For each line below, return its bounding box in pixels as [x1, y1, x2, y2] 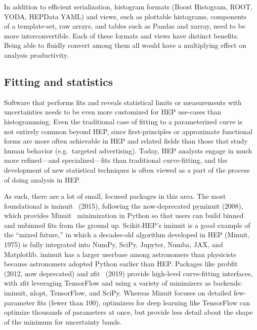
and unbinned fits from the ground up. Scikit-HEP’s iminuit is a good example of [4, 220, 251, 230]
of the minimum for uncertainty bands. [4, 316, 122, 327]
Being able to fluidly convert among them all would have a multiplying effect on [4, 40, 247, 50]
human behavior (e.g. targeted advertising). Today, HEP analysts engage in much [4, 145, 253, 155]
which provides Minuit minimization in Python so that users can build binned [4, 210, 244, 220]
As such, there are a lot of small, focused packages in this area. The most [4, 191, 226, 201]
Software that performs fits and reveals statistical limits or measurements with [4, 97, 242, 107]
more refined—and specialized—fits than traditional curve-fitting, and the [4, 155, 227, 165]
